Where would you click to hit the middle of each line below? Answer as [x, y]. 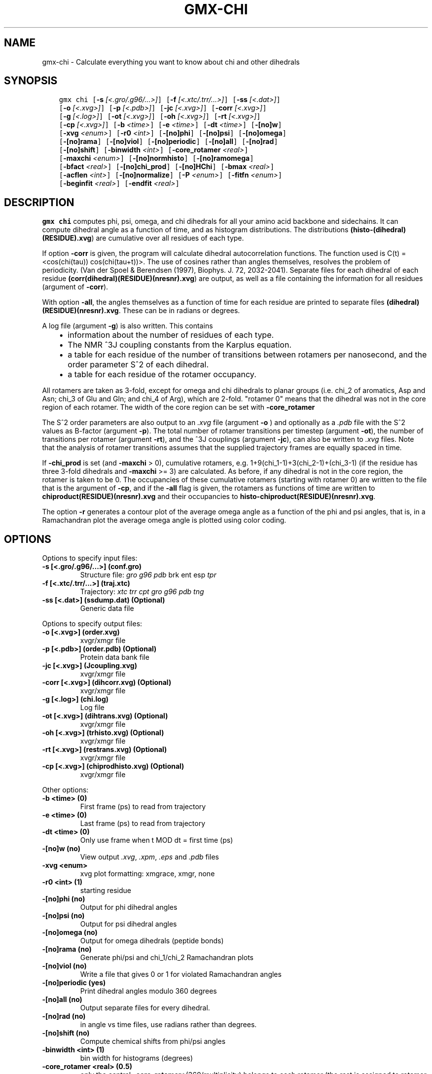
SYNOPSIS [31, 81]
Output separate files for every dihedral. [145, 1008]
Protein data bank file [115, 657]
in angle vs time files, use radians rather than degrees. [168, 1025]
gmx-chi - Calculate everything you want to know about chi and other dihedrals [171, 62]
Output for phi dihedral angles [129, 907]
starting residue [106, 891]
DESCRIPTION [39, 202]
